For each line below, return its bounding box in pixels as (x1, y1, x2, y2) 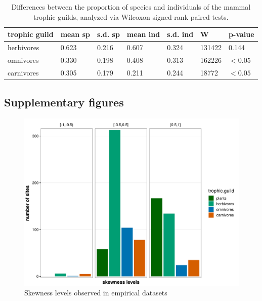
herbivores (8, 42, 39, 53)
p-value (229, 29, 254, 40)
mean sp (60, 29, 90, 40)
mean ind (126, 29, 160, 40)
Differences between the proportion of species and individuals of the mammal (11, 2, 251, 12)
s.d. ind (167, 29, 194, 40)
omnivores (8, 54, 39, 65)
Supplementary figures (4, 94, 124, 110)
